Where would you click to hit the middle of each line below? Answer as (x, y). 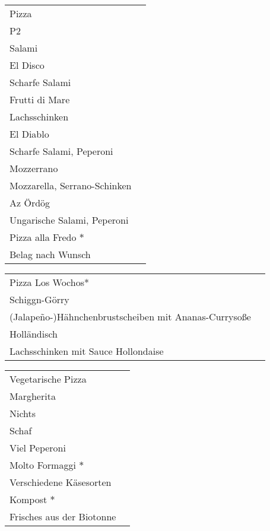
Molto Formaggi (43, 465)
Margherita (33, 396)
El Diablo (29, 134)
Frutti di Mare (40, 99)
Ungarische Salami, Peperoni (69, 220)
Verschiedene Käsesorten (61, 482)
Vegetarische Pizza (48, 379)
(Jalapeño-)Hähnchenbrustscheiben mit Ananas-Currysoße (130, 317)
